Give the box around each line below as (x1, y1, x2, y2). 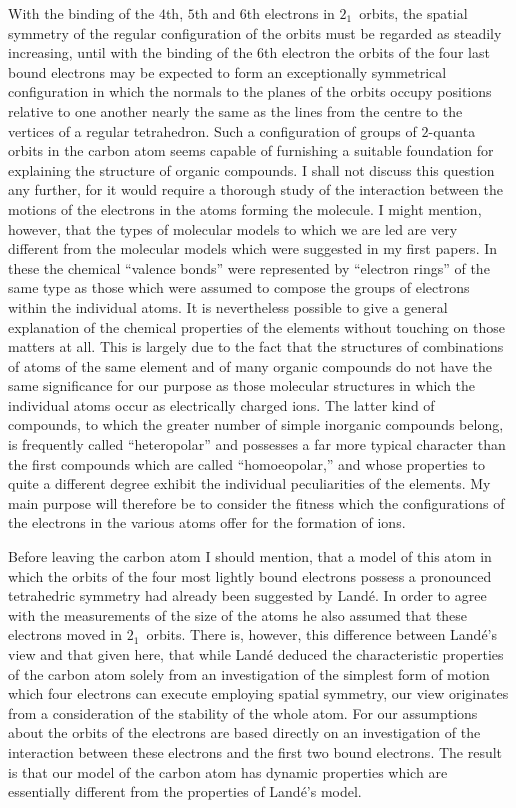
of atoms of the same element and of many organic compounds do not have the (8, 355, 493, 376)
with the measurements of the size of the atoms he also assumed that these (8, 604, 468, 625)
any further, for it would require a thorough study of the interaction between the (8, 179, 504, 200)
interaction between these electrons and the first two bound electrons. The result (8, 741, 503, 762)
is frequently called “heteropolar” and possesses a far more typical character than (8, 434, 506, 455)
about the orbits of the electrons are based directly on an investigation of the (8, 722, 481, 743)
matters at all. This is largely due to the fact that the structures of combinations (8, 336, 504, 357)
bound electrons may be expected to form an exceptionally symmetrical (8, 61, 447, 82)
